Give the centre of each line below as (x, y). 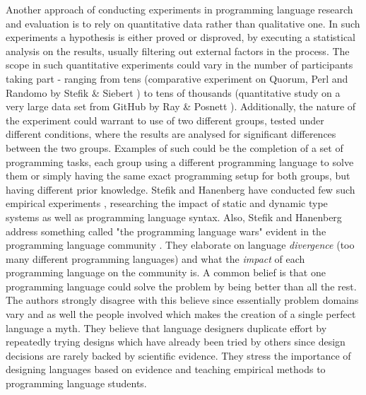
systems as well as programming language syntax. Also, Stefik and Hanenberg (174, 217)
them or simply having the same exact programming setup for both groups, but (178, 176)
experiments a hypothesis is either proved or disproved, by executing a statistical (181, 37)
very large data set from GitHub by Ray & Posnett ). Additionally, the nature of (181, 106)
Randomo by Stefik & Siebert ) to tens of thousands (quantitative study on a (173, 92)
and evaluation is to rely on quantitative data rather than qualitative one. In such (183, 23)
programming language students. (76, 383)
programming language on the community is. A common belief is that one (166, 272)
